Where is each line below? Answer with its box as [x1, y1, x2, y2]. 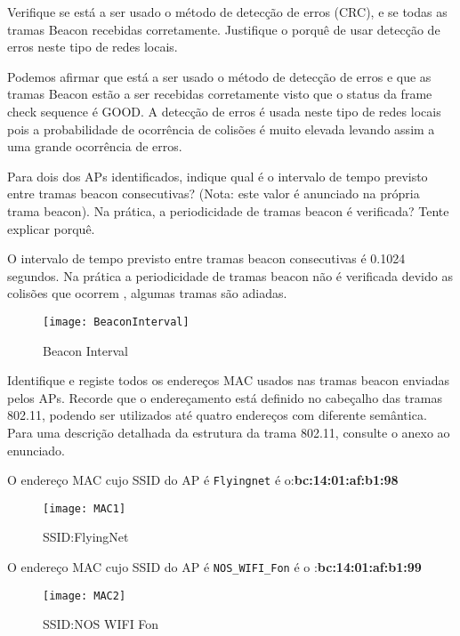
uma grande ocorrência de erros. [7, 137, 182, 156]
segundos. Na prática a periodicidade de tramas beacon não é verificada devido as [7, 266, 453, 285]
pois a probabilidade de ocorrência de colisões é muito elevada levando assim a [7, 119, 435, 138]
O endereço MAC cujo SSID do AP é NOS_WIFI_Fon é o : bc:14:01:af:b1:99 [7, 558, 422, 576]
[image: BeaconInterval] [43, 315, 190, 328]
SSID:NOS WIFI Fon [43, 615, 159, 633]
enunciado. [7, 440, 65, 459]
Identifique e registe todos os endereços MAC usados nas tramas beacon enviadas [7, 371, 449, 390]
